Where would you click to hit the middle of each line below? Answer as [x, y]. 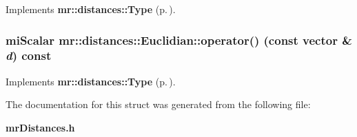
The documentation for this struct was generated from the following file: [158, 104]
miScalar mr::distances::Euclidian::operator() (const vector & [179, 40]
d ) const [29, 55]
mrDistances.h [40, 127]
